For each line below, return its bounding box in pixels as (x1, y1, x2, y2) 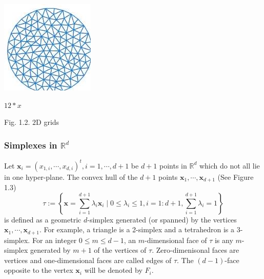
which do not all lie (199, 160, 260, 171)
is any (214, 234, 233, 245)
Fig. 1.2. (4, 117, 30, 127)
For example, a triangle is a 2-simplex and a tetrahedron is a (44, 224, 235, 235)
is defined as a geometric (4, 214, 82, 225)
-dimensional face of (145, 234, 207, 245)
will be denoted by (84, 265, 143, 275)
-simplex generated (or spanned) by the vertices (87, 214, 237, 225)
